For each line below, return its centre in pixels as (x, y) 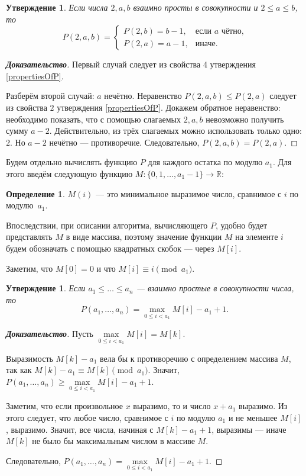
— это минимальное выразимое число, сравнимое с (189, 193)
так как (19, 370)
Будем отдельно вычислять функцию (72, 162)
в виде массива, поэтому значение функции (144, 237)
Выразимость (30, 358)
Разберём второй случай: (50, 96)
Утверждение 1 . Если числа (57, 7)
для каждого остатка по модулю (205, 162)
